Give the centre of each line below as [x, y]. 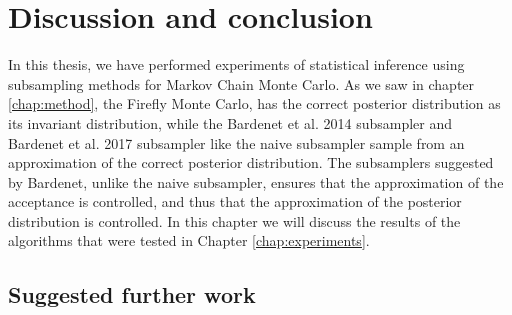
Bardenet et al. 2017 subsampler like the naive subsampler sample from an [236, 142]
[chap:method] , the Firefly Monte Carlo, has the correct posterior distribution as [254, 103]
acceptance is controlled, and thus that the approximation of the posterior [235, 201]
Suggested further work [132, 294]
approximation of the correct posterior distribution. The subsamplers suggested [251, 162]
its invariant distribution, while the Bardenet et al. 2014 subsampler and [230, 122]
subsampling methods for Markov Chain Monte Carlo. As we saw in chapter [241, 83]
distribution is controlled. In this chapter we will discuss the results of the [234, 220]
